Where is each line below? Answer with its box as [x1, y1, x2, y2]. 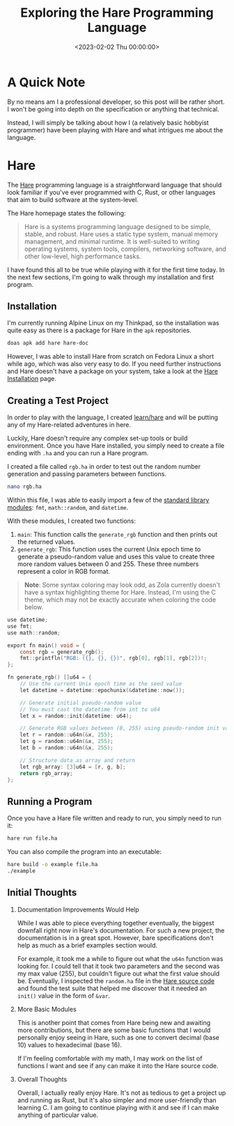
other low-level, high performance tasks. [24, 252, 141, 260]
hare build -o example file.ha [7, 861, 98, 868]
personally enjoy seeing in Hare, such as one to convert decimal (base [17, 1033, 219, 1042]
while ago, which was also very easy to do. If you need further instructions [7, 360, 221, 368]
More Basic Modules [17, 1005, 77, 1013]
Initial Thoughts [7, 886, 77, 899]
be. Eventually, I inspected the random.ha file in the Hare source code [17, 976, 215, 985]
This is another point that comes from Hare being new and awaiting [17, 1018, 211, 1026]
